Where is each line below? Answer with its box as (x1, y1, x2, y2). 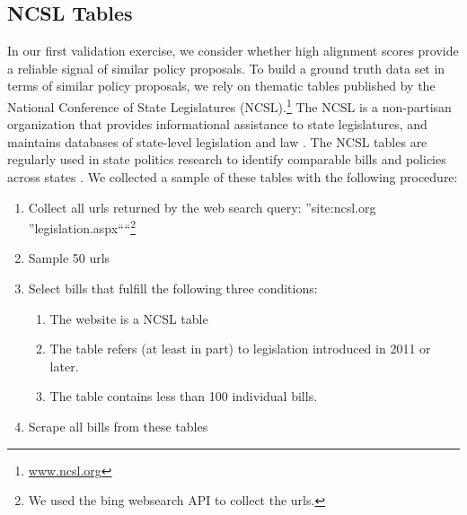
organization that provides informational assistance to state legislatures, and (7, 115, 427, 134)
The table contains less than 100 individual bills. (49, 387, 318, 406)
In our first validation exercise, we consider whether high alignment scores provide (7, 41, 459, 60)
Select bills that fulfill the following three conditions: (28, 279, 318, 298)
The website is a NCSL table (49, 309, 208, 327)
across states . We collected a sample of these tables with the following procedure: (7, 168, 458, 187)
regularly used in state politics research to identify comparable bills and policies (7, 150, 446, 169)
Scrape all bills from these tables (28, 417, 208, 436)
